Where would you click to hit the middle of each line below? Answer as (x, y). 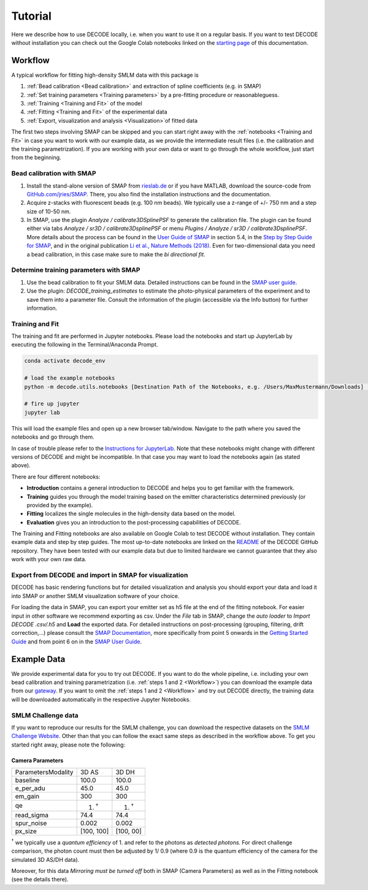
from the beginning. (36, 158)
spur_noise (31, 823)
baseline (27, 780)
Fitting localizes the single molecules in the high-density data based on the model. (131, 514)
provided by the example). (60, 505)
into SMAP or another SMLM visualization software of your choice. (95, 596)
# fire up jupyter (52, 404)
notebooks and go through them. (53, 437)
